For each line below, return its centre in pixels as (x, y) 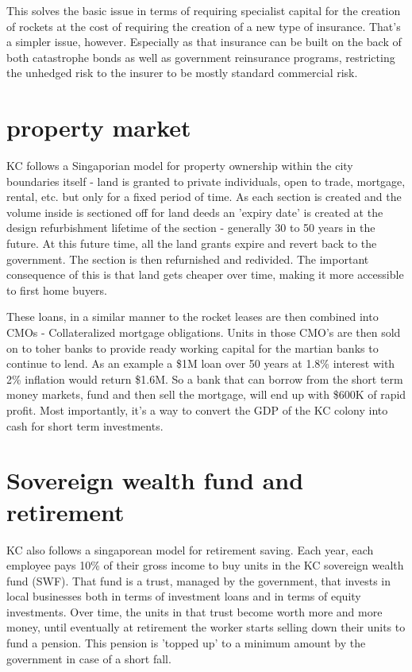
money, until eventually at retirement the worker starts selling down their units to (206, 627)
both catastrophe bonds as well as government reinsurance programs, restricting (201, 57)
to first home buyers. (57, 290)
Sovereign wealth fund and (155, 480)
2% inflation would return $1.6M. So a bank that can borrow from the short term (205, 378)
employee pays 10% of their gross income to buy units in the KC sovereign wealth (205, 565)
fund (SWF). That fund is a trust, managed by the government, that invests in (199, 580)
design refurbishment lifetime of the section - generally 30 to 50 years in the (191, 228)
